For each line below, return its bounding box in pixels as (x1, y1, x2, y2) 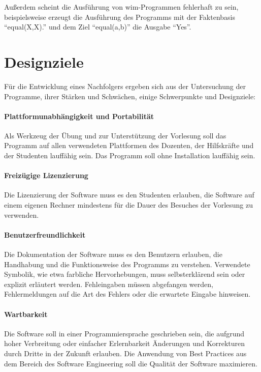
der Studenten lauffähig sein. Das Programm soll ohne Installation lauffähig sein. (4, 150, 255, 161)
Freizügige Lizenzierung (4, 170, 88, 181)
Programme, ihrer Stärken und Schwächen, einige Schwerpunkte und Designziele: (4, 91, 255, 101)
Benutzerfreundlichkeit (4, 229, 86, 240)
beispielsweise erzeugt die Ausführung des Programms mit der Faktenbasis (4, 11, 236, 22)
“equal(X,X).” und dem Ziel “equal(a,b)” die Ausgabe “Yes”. (4, 21, 191, 32)
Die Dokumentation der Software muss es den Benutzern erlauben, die (4, 249, 222, 260)
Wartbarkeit (4, 308, 48, 319)
